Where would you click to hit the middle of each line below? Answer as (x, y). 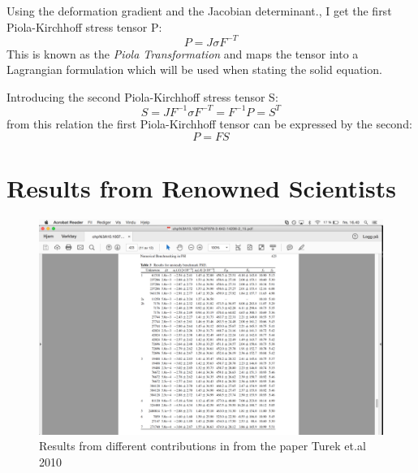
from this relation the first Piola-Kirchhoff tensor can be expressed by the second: (209, 123)
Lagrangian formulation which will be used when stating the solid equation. (194, 69)
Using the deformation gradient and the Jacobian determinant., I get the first (199, 11)
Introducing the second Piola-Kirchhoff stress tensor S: (142, 96)
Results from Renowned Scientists (201, 187)
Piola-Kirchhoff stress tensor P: (84, 26)
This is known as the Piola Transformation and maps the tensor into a (183, 53)
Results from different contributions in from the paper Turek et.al (203, 446)
